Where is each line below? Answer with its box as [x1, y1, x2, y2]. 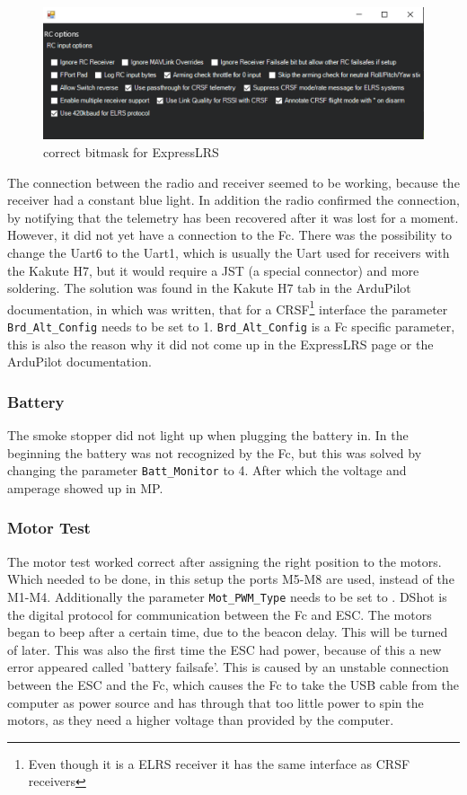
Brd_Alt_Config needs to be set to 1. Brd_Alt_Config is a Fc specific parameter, [7, 317, 455, 335]
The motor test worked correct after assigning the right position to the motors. [7, 552, 442, 570]
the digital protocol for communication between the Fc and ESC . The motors [7, 605, 432, 623]
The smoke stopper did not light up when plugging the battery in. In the [7, 426, 409, 445]
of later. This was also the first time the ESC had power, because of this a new [7, 640, 442, 658]
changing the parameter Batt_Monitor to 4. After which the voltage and [7, 461, 407, 480]
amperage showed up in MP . [7, 478, 163, 497]
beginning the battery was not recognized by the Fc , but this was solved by [7, 443, 422, 462]
